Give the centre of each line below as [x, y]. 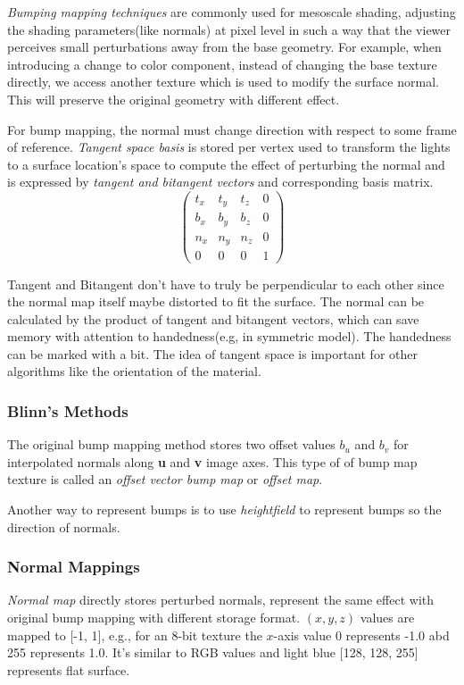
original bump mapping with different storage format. [154, 618]
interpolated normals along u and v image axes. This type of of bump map [212, 461]
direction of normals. [64, 526]
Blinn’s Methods [68, 410]
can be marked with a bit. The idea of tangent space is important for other [212, 353]
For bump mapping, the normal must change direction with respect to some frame [232, 129]
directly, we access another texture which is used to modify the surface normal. [223, 82]
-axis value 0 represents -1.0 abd [361, 635]
